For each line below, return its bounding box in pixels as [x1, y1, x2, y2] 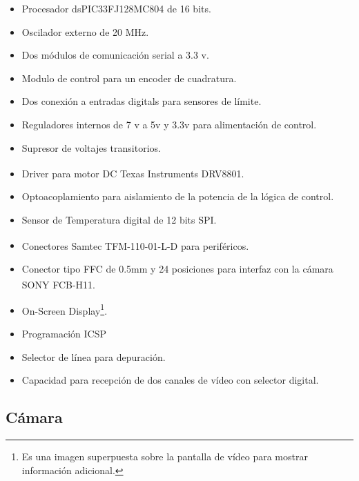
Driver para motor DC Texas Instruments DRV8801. [21, 166, 244, 180]
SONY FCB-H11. [21, 277, 95, 292]
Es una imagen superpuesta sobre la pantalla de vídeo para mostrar [21, 449, 308, 463]
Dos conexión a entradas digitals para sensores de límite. [21, 94, 262, 108]
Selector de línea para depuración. [21, 349, 166, 364]
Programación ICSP [21, 326, 107, 340]
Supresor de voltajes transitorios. [21, 140, 161, 155]
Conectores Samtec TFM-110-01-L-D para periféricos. [21, 238, 249, 253]
